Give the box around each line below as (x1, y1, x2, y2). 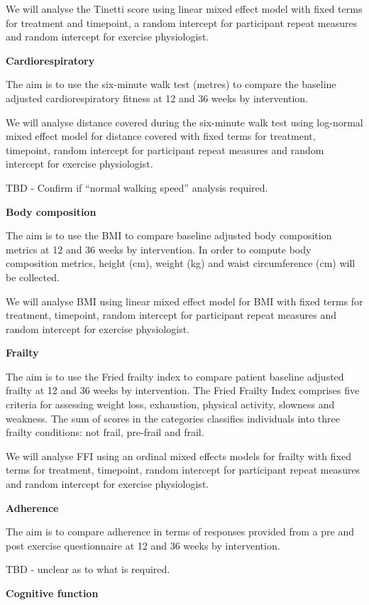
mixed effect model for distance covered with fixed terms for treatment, (6, 129, 316, 143)
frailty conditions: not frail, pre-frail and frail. (6, 425, 204, 440)
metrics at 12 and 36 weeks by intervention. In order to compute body (6, 241, 312, 256)
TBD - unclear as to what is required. (6, 562, 170, 577)
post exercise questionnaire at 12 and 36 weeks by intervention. (6, 538, 280, 552)
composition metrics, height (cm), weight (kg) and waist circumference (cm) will (6, 256, 356, 271)
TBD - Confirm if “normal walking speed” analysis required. (6, 180, 268, 195)
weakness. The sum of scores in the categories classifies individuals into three (6, 410, 340, 425)
